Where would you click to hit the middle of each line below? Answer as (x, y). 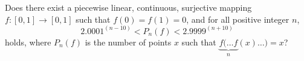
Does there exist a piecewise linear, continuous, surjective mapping (128, 7)
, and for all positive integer (238, 19)
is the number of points (128, 42)
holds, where (28, 42)
